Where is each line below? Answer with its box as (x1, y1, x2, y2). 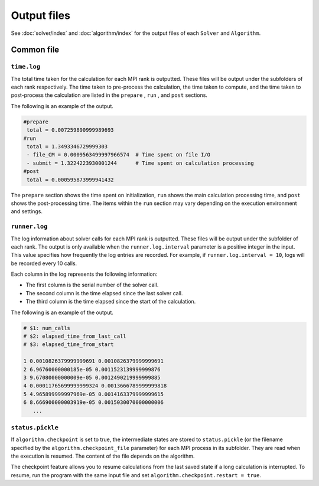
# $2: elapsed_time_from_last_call (23, 333, 126, 340)
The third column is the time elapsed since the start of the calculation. (25, 298, 196, 305)
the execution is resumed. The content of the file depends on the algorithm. (11, 452, 195, 460)
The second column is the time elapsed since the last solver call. (25, 289, 183, 296)
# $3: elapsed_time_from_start (23, 341, 115, 348)
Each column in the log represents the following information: (11, 270, 158, 278)
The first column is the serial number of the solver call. (25, 281, 159, 289)
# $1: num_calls (23, 325, 71, 331)
